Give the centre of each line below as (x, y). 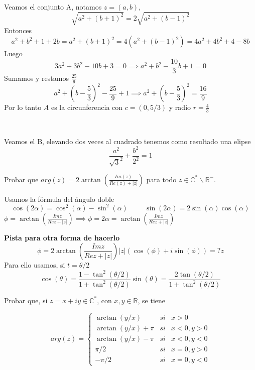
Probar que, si (26, 300)
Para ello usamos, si (35, 265)
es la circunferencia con (87, 107)
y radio (180, 107)
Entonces (18, 30)
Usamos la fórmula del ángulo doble (59, 199)
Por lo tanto (23, 107)
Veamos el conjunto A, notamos (53, 6)
